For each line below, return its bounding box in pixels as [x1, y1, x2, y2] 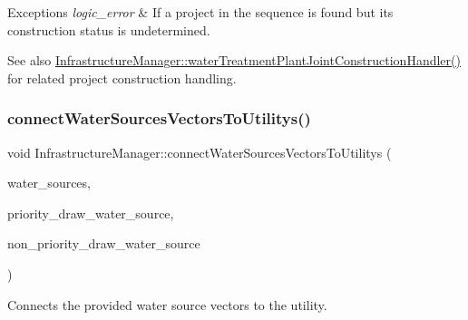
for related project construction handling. [7, 68, 237, 87]
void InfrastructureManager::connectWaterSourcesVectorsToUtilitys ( [7, 142, 392, 161]
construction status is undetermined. [7, 20, 210, 39]
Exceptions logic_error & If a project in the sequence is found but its [7, 3, 394, 21]
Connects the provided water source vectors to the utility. [7, 295, 327, 314]
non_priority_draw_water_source [7, 234, 200, 253]
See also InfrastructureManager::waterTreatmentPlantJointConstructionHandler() [7, 51, 461, 70]
